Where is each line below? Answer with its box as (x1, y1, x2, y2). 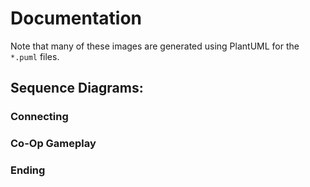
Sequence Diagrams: (10, 80, 144, 97)
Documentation (10, 7, 143, 30)
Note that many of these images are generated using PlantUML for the (10, 40, 300, 52)
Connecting (10, 110, 69, 124)
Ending (10, 163, 46, 177)
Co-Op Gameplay (10, 137, 97, 151)
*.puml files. (10, 50, 60, 62)
